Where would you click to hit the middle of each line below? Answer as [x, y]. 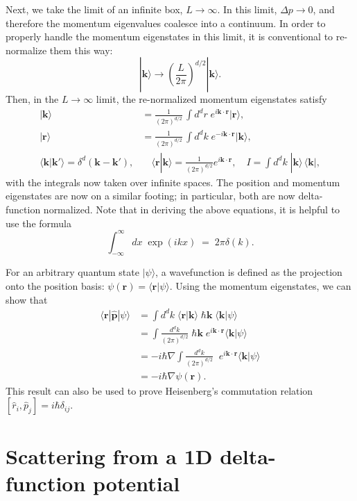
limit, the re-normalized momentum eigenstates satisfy [211, 99]
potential [137, 483]
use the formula [39, 223]
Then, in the [32, 99]
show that [27, 299]
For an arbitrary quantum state [72, 272]
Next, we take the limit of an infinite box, [94, 9]
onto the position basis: [55, 286]
